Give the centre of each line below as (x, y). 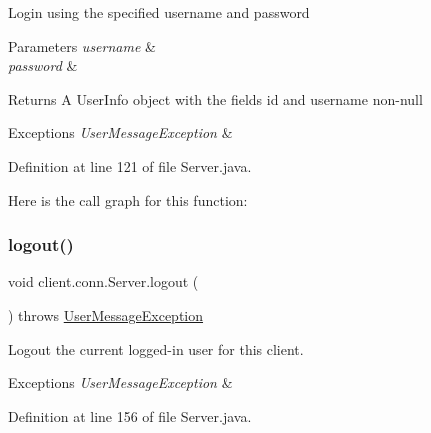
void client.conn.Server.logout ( (103, 281)
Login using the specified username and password (159, 12)
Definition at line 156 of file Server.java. (130, 415)
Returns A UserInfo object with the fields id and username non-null (215, 98)
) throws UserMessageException (106, 314)
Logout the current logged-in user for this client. (156, 348)
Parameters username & (82, 45)
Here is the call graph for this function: (128, 199)
